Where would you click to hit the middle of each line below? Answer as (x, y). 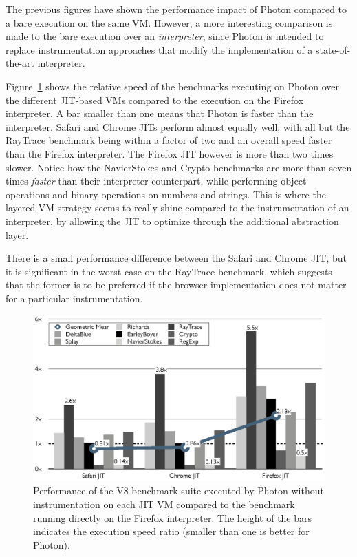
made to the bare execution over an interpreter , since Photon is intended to (165, 36)
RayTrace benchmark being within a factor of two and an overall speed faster (169, 140)
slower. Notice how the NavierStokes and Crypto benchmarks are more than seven (179, 167)
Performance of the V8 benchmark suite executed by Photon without (178, 491)
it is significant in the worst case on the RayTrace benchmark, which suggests (169, 271)
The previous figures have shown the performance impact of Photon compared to (176, 9)
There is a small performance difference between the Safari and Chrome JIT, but (176, 258)
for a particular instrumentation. (74, 298)
